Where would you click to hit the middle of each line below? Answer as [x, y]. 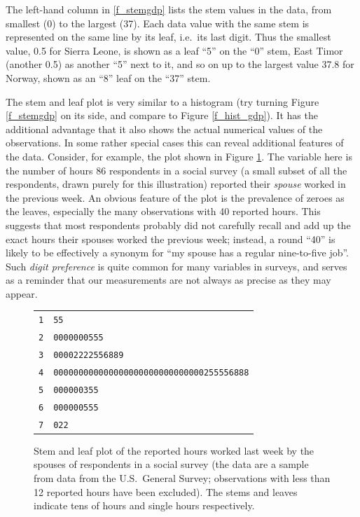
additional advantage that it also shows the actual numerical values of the [164, 129]
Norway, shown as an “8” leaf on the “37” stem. [108, 77]
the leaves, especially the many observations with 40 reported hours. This [163, 211]
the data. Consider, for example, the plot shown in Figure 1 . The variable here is [179, 156]
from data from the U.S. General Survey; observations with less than [182, 478]
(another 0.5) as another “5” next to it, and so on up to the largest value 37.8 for [180, 64]
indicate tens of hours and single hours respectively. [144, 505]
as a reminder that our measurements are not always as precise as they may [168, 280]
